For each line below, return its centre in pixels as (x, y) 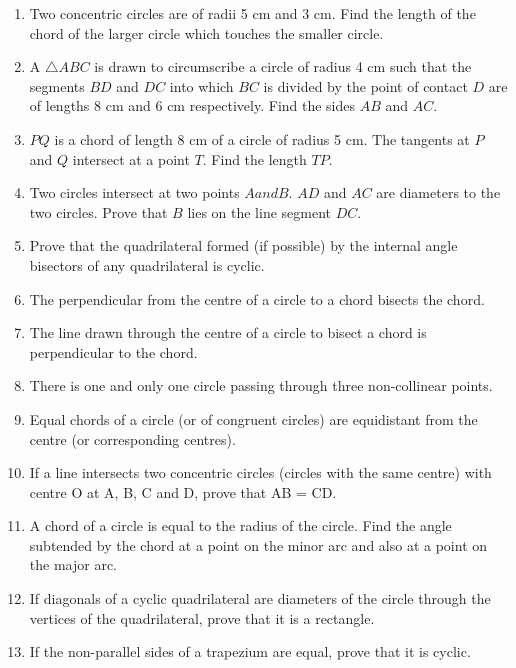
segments (57, 85)
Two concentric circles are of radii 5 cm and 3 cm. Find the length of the (252, 13)
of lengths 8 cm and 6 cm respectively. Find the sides (192, 105)
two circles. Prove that (98, 211)
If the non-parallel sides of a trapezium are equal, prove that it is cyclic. (250, 651)
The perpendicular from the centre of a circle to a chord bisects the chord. (257, 298)
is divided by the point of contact (365, 85)
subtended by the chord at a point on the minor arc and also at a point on (258, 544)
